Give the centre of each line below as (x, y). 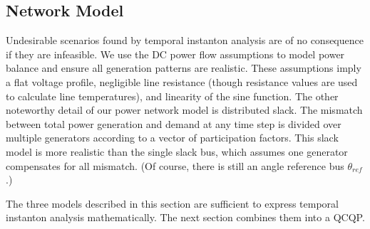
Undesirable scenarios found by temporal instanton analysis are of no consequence (185, 40)
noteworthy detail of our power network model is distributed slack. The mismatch (184, 110)
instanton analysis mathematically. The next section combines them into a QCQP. (185, 217)
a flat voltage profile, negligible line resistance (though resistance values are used (182, 81)
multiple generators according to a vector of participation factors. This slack (172, 138)
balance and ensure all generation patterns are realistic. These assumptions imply (184, 68)
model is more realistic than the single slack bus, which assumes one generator (177, 151)
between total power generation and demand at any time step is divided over (174, 123)
